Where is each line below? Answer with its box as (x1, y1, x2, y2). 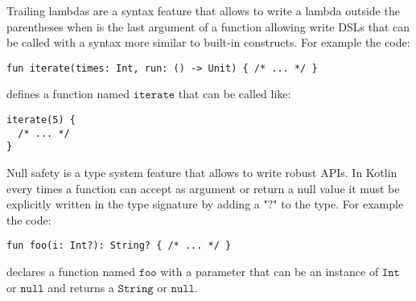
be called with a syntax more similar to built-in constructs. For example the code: (6, 34, 410, 51)
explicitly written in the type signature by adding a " (6, 196, 268, 212)
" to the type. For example (273, 196, 404, 212)
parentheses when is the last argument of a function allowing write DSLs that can (6, 18, 410, 35)
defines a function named (6, 85, 130, 102)
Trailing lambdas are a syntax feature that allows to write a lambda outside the (6, 2, 400, 19)
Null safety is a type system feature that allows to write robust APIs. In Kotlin (6, 164, 397, 180)
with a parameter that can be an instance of (160, 263, 379, 280)
